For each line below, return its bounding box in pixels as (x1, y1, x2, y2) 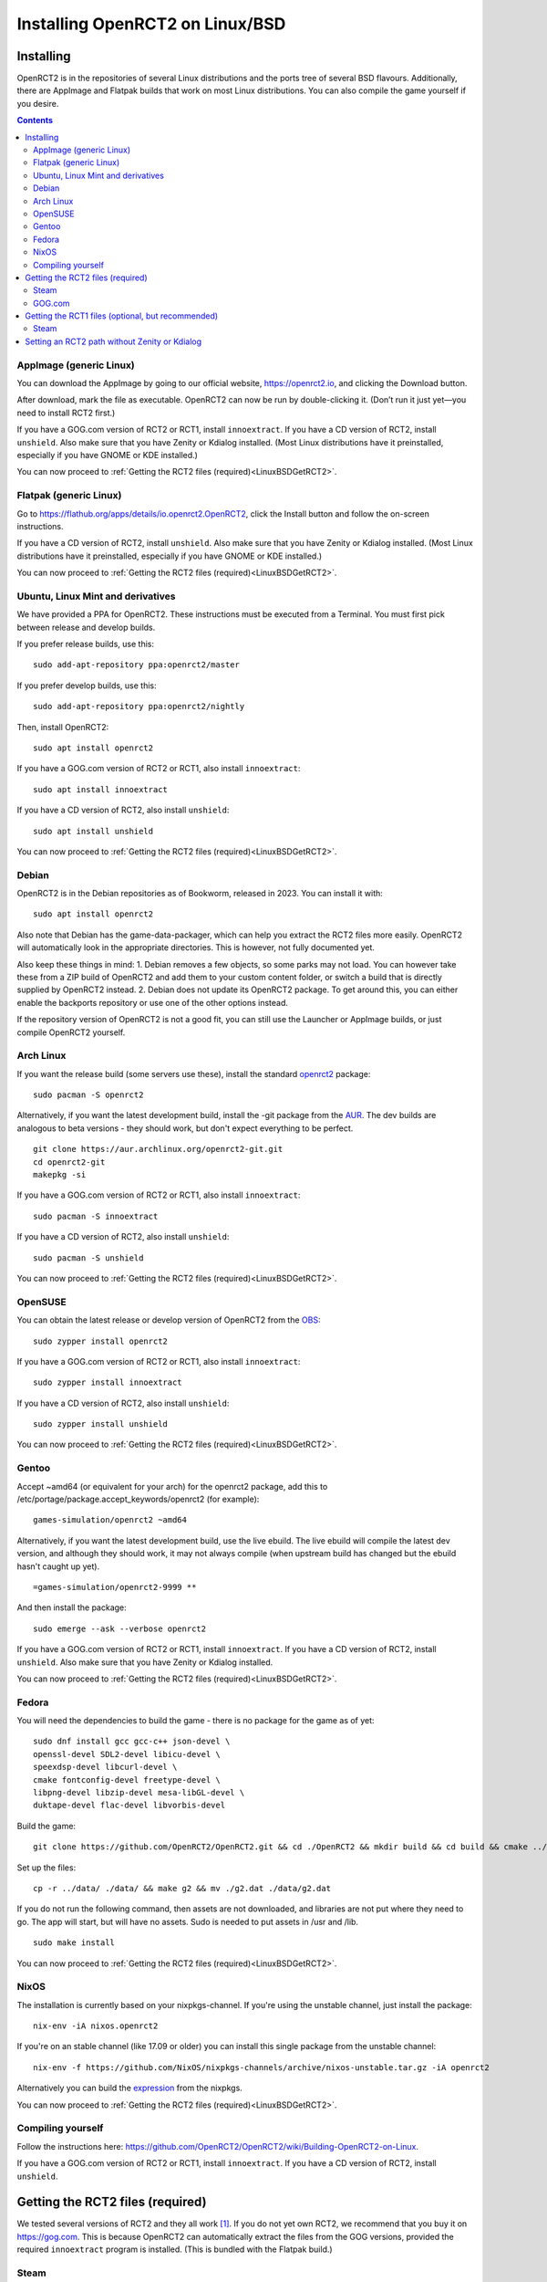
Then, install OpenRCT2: (16, 721, 109, 732)
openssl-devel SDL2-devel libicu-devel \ (33, 1749, 221, 1759)
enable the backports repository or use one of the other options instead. (16, 997, 289, 1008)
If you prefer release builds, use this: (16, 638, 155, 649)
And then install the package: (16, 1602, 127, 1613)
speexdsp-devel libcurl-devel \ (33, 1762, 178, 1773)
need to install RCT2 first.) (16, 407, 116, 418)
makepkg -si (33, 1169, 87, 1180)
